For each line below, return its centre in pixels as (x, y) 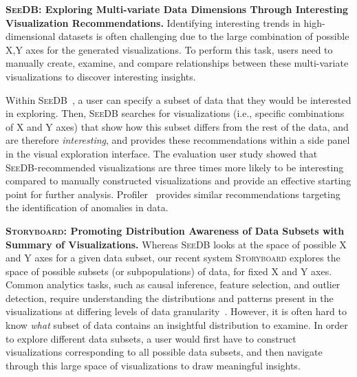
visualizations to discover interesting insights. (101, 76)
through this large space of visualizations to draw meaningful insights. (153, 365)
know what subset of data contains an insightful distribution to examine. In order (177, 325)
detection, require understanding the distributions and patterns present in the (170, 298)
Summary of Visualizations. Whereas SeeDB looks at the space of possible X (176, 244)
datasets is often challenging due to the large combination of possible (204, 36)
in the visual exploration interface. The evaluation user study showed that (162, 153)
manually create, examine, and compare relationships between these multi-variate (177, 63)
